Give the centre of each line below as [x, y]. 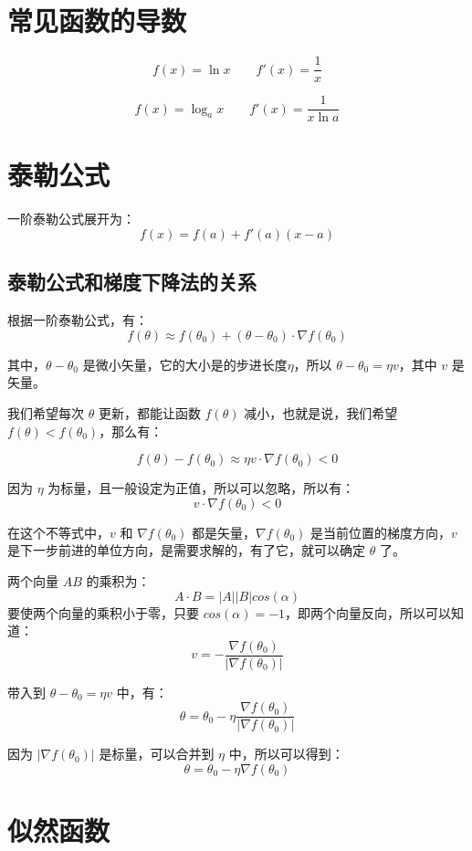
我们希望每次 [46, 412]
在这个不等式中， [58, 532]
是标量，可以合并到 [157, 754]
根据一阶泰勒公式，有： [78, 320]
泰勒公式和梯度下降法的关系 [132, 282]
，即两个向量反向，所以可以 [368, 612]
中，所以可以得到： [286, 754]
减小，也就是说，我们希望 [321, 412]
